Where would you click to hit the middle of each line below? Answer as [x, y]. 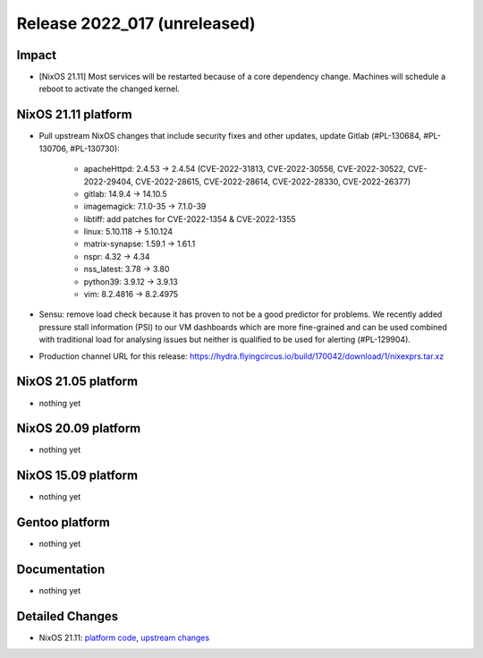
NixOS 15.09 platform [77, 476]
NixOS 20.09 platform [79, 428]
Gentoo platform [64, 522]
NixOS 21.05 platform [77, 382]
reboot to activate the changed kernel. [110, 89]
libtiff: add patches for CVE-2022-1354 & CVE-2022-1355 [190, 218]
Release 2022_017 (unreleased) [136, 23]
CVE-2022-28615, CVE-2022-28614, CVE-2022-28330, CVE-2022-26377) [273, 181]
